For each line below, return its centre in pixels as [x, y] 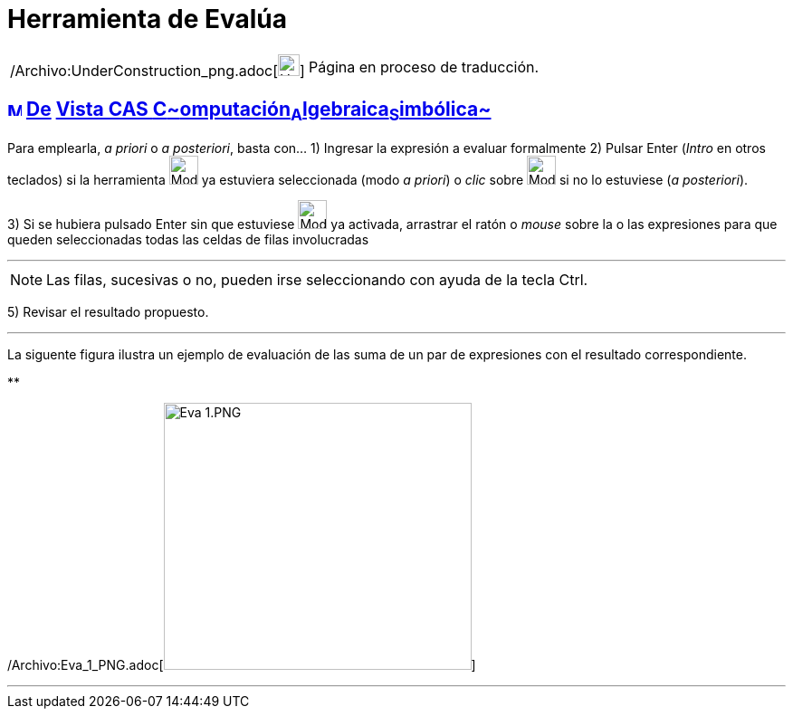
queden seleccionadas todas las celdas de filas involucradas [188, 239]
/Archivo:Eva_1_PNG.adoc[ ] [242, 664]
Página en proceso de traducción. [424, 67]
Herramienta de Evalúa [148, 19]
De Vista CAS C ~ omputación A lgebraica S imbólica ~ [258, 111]
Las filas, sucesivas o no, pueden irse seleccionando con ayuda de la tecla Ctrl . [317, 279]
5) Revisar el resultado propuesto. [108, 311]
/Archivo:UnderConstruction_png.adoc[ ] [158, 70]
